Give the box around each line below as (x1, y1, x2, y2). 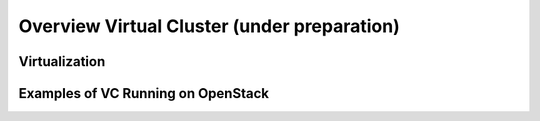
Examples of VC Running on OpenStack (18, 85, 270, 102)
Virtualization (18, 53, 106, 70)
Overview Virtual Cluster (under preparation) (18, 15, 400, 37)
